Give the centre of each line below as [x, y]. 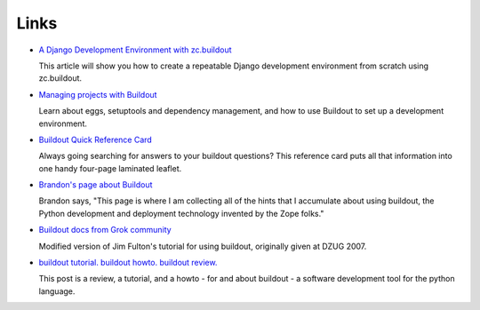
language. [57, 291]
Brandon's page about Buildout [96, 185]
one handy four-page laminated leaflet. [110, 168]
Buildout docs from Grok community [105, 230]
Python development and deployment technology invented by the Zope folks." [181, 213]
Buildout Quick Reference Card [96, 139]
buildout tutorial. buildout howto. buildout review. [128, 263]
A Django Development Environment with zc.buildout [135, 50]
